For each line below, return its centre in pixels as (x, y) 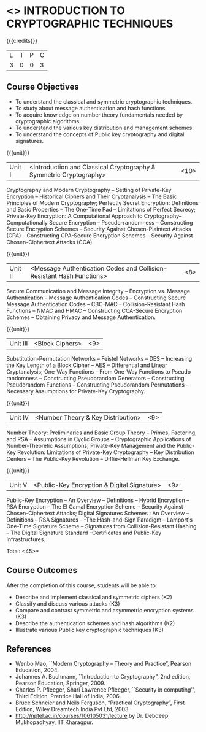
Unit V (18, 485)
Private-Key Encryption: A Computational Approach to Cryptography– (94, 216)
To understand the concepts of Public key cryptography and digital (100, 134)
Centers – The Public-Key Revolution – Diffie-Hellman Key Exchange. (93, 458)
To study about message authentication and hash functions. (91, 108)
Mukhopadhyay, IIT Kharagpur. (54, 722)
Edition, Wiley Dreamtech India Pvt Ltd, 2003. (72, 709)
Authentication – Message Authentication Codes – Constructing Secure (96, 298)
